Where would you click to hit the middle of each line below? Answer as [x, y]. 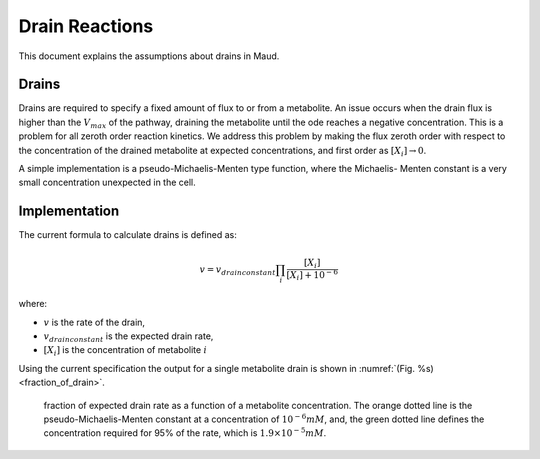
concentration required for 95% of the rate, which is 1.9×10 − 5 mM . [185, 432]
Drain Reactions [86, 26]
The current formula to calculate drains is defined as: [127, 235]
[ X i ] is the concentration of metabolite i [125, 351]
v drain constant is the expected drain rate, [128, 337]
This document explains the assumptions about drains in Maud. [149, 56]
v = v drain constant [237, 270]
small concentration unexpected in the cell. [107, 182]
